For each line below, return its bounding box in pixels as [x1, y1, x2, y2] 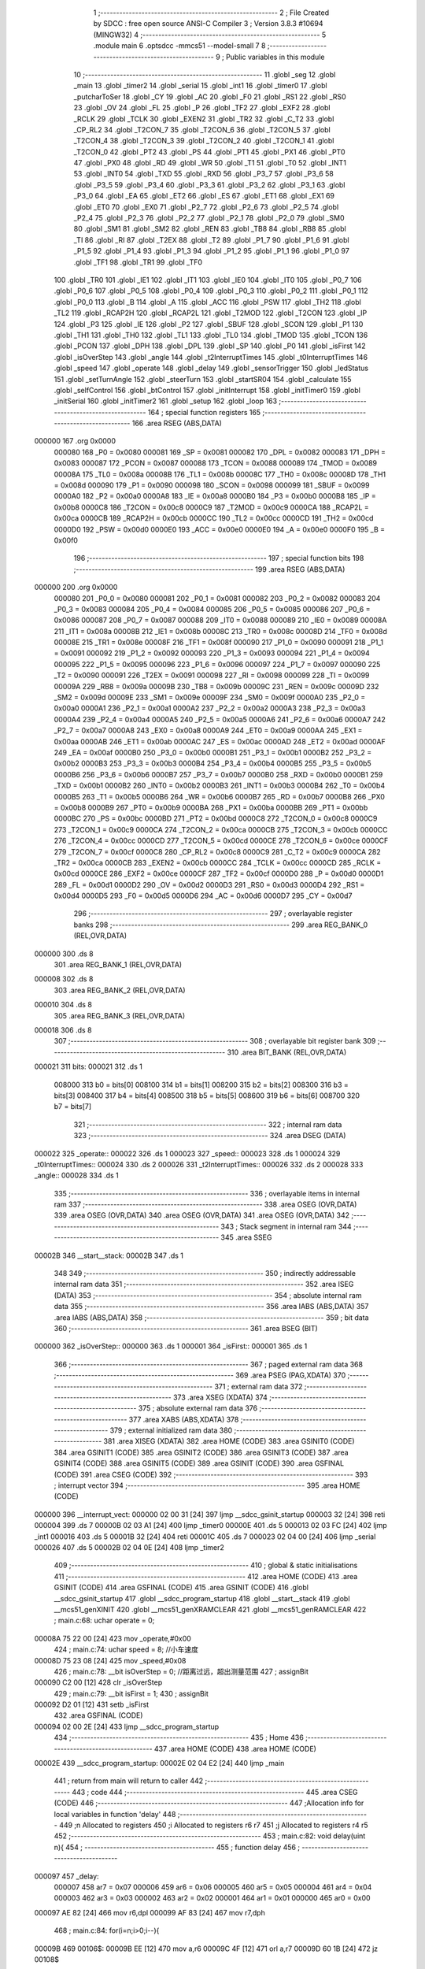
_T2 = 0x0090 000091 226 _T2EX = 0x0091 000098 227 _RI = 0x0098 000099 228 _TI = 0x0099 [54, 670, 370, 680]
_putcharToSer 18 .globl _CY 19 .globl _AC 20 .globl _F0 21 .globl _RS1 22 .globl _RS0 [73, 91, 346, 102]
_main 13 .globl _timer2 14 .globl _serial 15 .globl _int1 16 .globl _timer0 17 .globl [73, 81, 327, 91]
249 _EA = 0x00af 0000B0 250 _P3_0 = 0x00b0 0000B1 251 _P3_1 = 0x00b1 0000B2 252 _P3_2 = [54, 748, 372, 757]
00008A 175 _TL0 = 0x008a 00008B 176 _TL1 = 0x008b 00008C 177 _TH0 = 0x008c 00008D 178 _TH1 [54, 469, 386, 479]
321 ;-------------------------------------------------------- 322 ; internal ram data [73, 1119, 342, 1129]
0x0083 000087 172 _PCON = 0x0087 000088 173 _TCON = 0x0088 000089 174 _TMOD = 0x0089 [54, 458, 378, 468]
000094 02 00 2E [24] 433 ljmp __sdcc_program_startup [34, 1722, 220, 1731]
